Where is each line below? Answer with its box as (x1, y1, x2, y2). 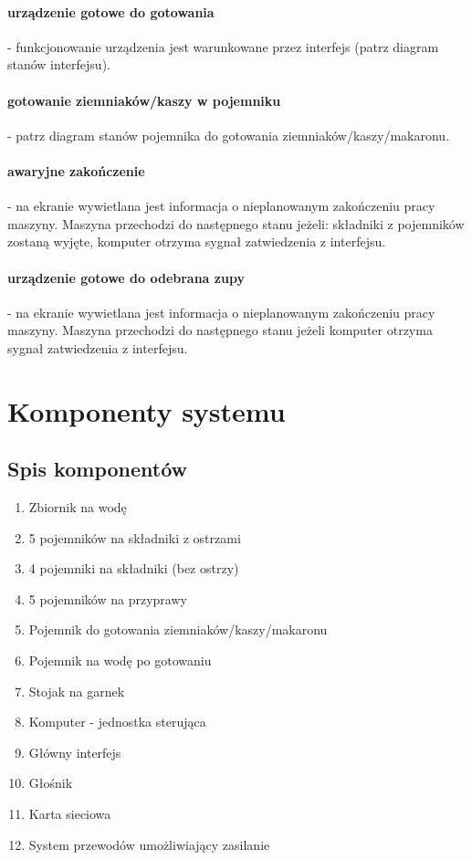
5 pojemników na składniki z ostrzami (28, 528, 241, 547)
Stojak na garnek (28, 681, 125, 700)
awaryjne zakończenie (7, 161, 145, 180)
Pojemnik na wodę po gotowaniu (28, 651, 212, 670)
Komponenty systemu (7, 392, 286, 429)
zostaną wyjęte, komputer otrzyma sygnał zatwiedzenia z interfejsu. (7, 232, 386, 251)
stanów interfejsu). (7, 55, 110, 74)
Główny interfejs (28, 742, 121, 761)
